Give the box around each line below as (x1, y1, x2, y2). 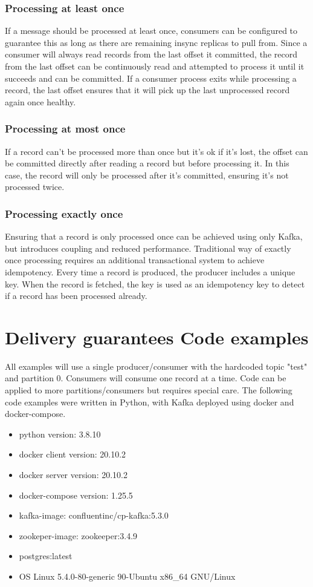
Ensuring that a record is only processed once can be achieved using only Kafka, (5, 230, 303, 243)
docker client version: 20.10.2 (19, 448, 126, 461)
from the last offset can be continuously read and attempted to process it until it (5, 60, 305, 72)
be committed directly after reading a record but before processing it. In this (5, 157, 289, 169)
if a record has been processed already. (5, 289, 147, 302)
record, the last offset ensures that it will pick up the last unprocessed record (5, 84, 290, 96)
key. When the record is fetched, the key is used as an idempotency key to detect (5, 277, 305, 290)
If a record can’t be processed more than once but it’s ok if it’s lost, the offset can (5, 145, 308, 157)
